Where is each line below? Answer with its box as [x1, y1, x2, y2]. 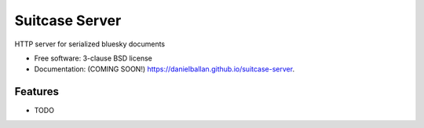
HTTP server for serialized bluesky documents [14, 39, 165, 49]
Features [14, 85, 59, 98]
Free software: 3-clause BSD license [34, 53, 152, 63]
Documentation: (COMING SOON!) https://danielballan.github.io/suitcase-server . [34, 64, 294, 74]
